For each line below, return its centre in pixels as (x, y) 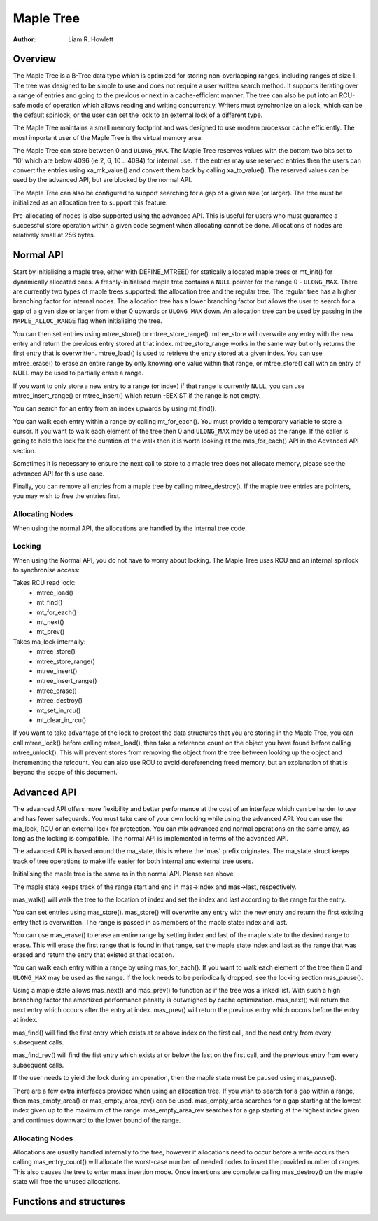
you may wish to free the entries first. (67, 496)
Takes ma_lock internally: (49, 642)
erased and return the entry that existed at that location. (93, 954)
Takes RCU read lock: (44, 583)
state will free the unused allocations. (67, 1182)
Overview (35, 59)
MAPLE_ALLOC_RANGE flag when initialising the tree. (87, 321)
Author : (24, 39)
